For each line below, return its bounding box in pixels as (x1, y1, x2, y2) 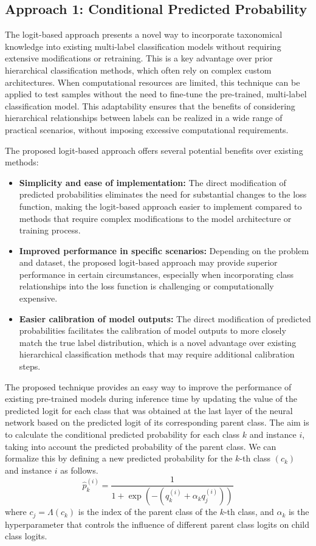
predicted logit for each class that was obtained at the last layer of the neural (5, 404, 293, 416)
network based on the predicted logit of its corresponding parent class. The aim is (5, 416, 309, 429)
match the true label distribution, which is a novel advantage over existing (19, 336, 297, 348)
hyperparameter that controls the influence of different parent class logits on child (5, 517, 310, 530)
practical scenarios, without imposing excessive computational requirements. (5, 123, 289, 136)
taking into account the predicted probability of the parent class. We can (5, 440, 276, 452)
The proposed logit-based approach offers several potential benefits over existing (5, 143, 303, 156)
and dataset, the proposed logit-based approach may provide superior (19, 256, 278, 269)
